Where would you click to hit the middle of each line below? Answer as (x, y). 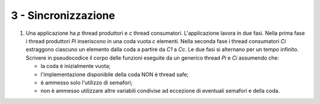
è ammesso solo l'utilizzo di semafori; (87, 82)
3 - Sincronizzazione (63, 15)
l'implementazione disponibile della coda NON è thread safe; (115, 74)
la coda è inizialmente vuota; (76, 66)
